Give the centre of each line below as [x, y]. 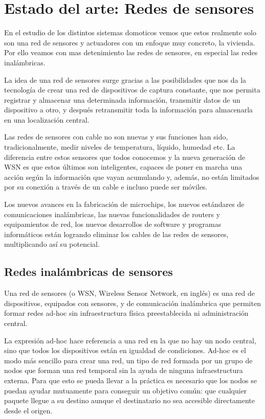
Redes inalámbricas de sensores [89, 272]
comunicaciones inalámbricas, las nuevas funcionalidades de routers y [112, 214]
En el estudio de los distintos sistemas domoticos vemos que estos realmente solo [130, 32]
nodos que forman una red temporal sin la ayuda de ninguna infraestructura [124, 370]
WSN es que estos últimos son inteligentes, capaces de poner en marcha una [123, 167]
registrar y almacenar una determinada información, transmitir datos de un [122, 99]
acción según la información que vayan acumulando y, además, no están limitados [132, 177]
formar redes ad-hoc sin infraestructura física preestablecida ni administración [126, 313]
